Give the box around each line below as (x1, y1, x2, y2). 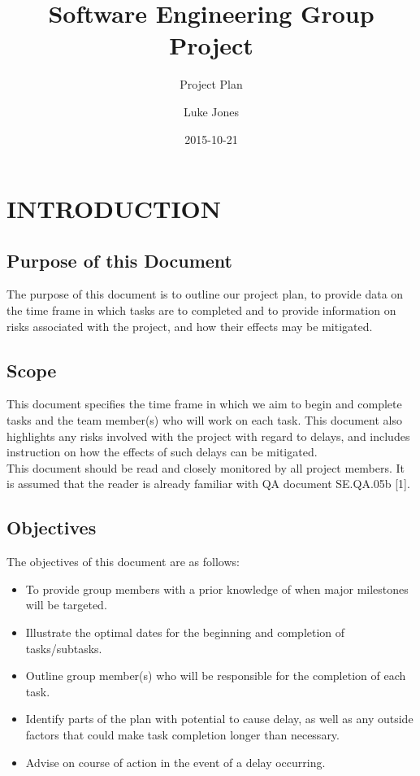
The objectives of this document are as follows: (6, 553, 240, 570)
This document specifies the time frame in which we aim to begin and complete (6, 395, 402, 412)
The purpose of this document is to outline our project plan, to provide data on (6, 286, 404, 303)
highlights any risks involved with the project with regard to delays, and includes (6, 427, 410, 444)
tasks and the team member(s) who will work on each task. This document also (6, 412, 402, 429)
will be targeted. (25, 596, 107, 613)
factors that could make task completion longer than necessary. (25, 726, 340, 743)
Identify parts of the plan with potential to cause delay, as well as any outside (25, 710, 414, 727)
